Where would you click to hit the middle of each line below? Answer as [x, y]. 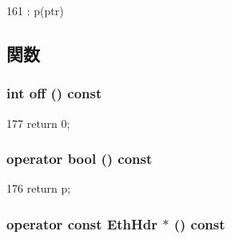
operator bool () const [80, 159]
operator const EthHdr [82, 223]
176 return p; [39, 188]
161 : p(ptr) [35, 10]
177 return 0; [38, 123]
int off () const [54, 93]
